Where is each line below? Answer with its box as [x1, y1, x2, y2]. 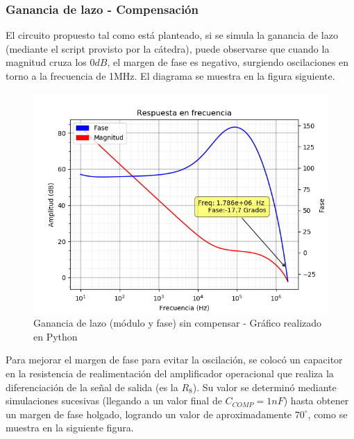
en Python [33, 329, 78, 343]
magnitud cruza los [6, 55, 87, 69]
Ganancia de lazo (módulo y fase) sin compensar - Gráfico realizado [33, 316, 322, 330]
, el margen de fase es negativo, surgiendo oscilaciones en [107, 55, 349, 69]
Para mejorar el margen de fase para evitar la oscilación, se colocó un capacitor [6, 352, 343, 367]
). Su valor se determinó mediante [192, 379, 337, 394]
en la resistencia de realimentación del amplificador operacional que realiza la [6, 365, 334, 380]
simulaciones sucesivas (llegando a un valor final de [6, 393, 222, 408]
